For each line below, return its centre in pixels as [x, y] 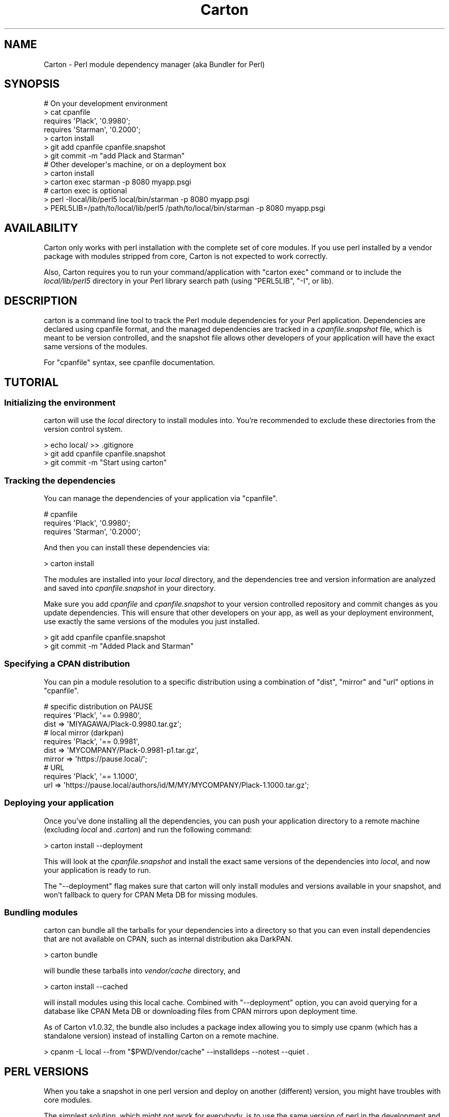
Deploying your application [59, 803]
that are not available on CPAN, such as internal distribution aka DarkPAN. [168, 939]
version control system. [83, 429]
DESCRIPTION [41, 301]
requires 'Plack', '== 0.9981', [92, 741]
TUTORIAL [32, 382]
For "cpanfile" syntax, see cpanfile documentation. [129, 363]
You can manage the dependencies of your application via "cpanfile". [161, 498]
